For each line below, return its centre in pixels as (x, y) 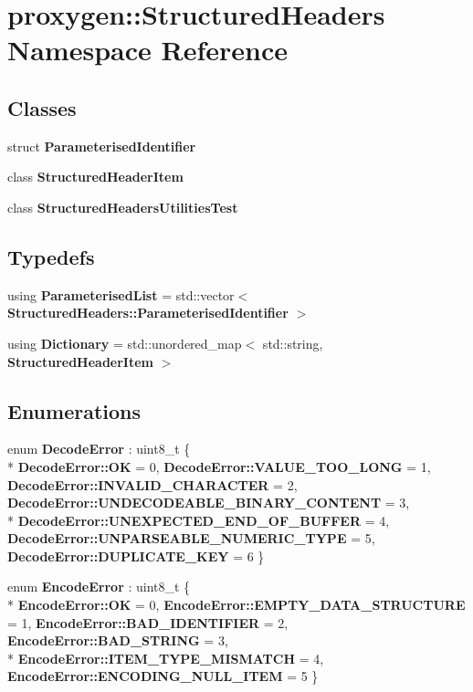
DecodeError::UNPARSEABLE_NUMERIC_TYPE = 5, (191, 538)
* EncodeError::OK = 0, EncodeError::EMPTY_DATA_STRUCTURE (236, 605)
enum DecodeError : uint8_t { (99, 449)
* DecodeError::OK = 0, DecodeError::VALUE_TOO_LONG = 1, (219, 466)
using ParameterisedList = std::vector (121, 294)
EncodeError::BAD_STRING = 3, (118, 640)
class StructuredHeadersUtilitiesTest (123, 207)
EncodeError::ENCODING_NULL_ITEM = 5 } (163, 676)
